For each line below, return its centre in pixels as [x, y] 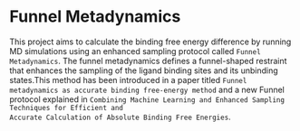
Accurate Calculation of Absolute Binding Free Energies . [120, 117]
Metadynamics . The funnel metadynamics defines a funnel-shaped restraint [148, 61]
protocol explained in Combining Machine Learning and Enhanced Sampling [147, 99]
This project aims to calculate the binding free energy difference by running [150, 42]
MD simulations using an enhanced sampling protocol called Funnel [135, 51]
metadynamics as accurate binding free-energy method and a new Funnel [147, 89]
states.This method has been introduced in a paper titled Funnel [128, 80]
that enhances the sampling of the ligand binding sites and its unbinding [144, 70]
